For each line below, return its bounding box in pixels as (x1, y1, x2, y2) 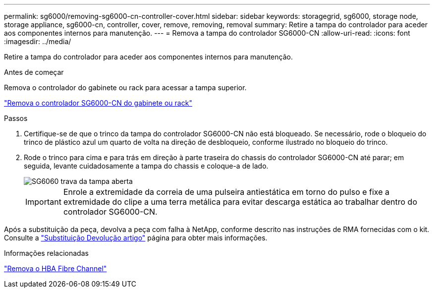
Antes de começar (4, 68, 64, 76)
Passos (4, 114, 28, 122)
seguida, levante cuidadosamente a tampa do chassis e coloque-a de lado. (24, 162, 269, 170)
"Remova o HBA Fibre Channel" (4, 264, 107, 273)
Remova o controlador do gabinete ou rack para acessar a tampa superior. (4, 83, 247, 92)
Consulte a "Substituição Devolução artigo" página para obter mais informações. (4, 234, 268, 242)
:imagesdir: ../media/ (4, 37, 71, 46)
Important (25, 197, 61, 207)
